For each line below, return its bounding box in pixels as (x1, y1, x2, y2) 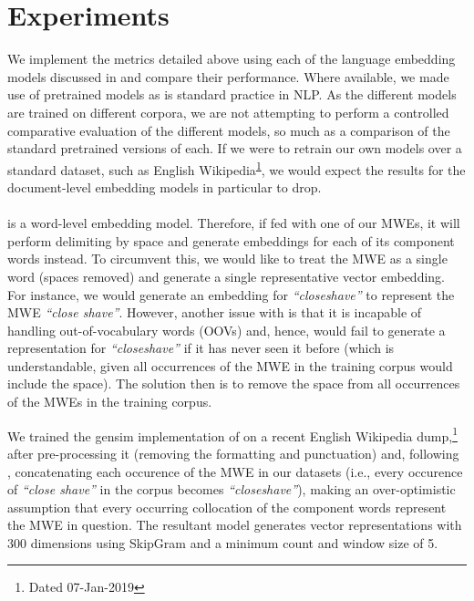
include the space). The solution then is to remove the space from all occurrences (7, 374, 460, 393)
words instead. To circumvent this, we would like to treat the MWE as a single (7, 249, 448, 268)
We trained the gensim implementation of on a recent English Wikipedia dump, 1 (7, 423, 458, 445)
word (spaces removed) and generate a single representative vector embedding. (7, 266, 445, 285)
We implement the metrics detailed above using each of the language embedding (7, 49, 456, 68)
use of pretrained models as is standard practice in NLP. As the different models (7, 85, 457, 104)
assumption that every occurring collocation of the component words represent (7, 497, 447, 516)
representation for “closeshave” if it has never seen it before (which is (7, 338, 395, 357)
